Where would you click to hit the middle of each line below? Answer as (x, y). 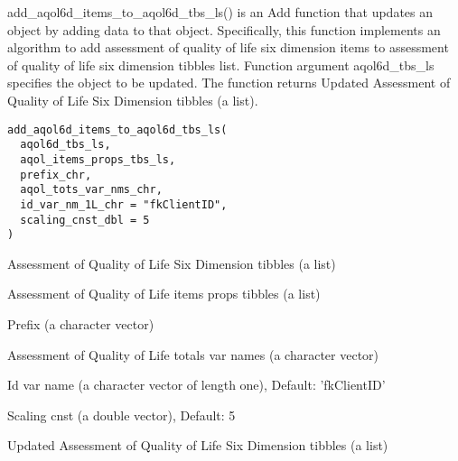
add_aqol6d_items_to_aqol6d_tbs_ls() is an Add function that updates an (220, 12)
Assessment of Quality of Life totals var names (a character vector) (193, 354)
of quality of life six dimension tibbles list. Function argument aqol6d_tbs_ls (221, 65)
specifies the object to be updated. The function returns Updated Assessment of (229, 83)
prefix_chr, (56, 175)
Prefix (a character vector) (81, 324)
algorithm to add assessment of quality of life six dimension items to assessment (228, 47)
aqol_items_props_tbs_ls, (98, 159)
